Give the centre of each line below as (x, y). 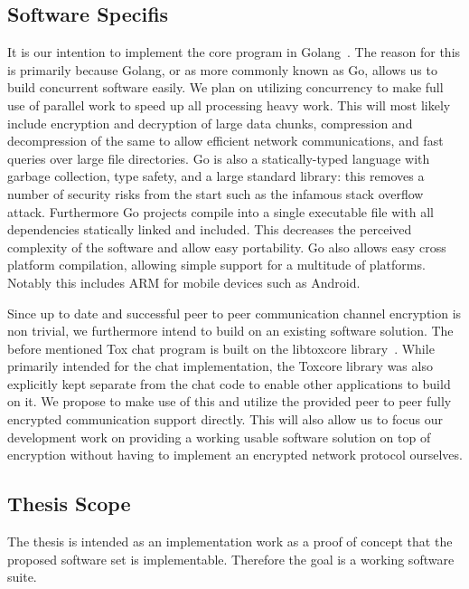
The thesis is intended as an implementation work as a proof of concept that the (230, 541)
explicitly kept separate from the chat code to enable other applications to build (229, 383)
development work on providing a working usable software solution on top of (219, 437)
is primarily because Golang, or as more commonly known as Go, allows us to (222, 69)
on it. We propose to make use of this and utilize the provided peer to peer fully (230, 401)
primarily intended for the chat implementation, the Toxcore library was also (220, 366)
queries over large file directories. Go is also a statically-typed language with (219, 158)
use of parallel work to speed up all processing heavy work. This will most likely (229, 104)
